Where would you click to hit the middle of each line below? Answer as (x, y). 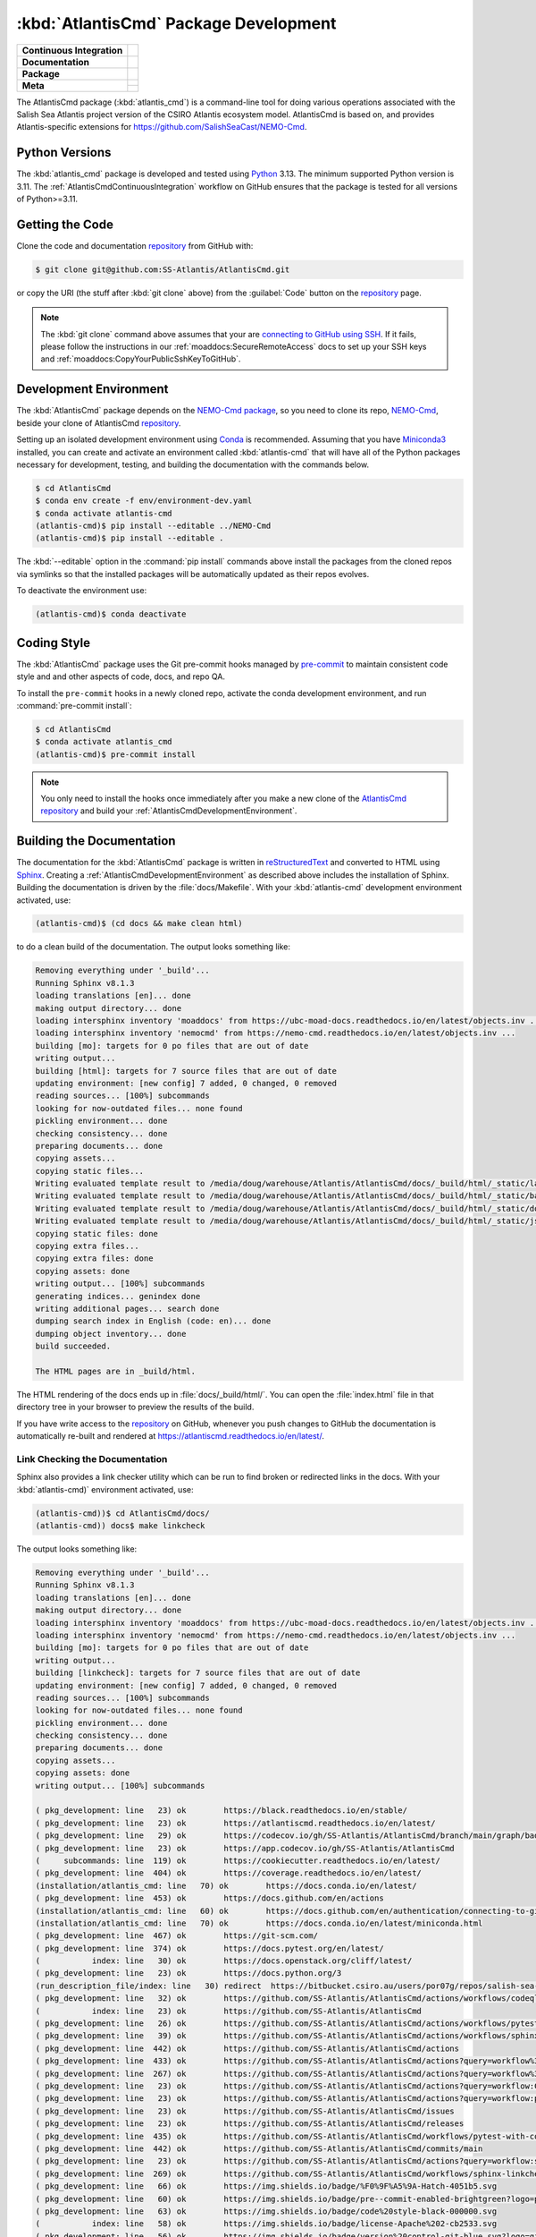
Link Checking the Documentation (92, 1459)
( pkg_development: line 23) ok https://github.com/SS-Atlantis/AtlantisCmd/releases (250, 2124)
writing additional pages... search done (127, 1309)
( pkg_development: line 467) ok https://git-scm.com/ (177, 1936)
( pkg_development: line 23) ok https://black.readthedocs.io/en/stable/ (222, 1811)
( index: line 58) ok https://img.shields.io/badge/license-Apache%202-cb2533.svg (266, 2224)
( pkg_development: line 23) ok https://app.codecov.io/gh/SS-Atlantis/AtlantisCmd (245, 1848)
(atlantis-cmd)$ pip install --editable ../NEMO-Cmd (153, 526)
